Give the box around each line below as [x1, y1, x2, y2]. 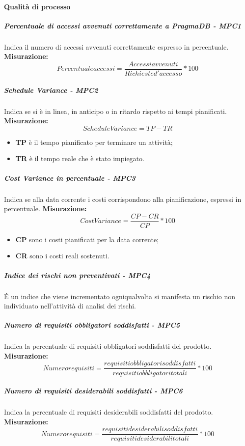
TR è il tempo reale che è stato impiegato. [15, 153, 144, 164]
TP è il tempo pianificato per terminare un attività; [15, 137, 173, 147]
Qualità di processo [4, 1, 71, 11]
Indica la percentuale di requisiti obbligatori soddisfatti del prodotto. [4, 341, 212, 351]
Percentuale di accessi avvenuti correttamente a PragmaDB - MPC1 [4, 20, 242, 30]
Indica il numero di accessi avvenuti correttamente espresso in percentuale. [4, 41, 229, 52]
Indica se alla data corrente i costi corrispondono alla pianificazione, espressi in [4, 194, 242, 204]
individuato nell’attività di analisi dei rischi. [4, 301, 136, 311]
